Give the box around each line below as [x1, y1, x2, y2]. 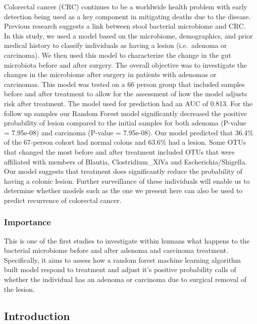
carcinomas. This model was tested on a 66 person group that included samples [4, 79, 245, 89]
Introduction [4, 308, 70, 323]
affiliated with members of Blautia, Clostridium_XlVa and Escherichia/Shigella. [4, 156, 247, 166]
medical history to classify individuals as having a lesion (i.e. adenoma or [4, 40, 227, 50]
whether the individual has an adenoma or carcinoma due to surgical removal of [4, 274, 247, 284]
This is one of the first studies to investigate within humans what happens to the [4, 235, 250, 245]
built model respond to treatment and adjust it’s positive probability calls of [4, 264, 236, 275]
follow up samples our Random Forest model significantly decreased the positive [4, 108, 247, 118]
